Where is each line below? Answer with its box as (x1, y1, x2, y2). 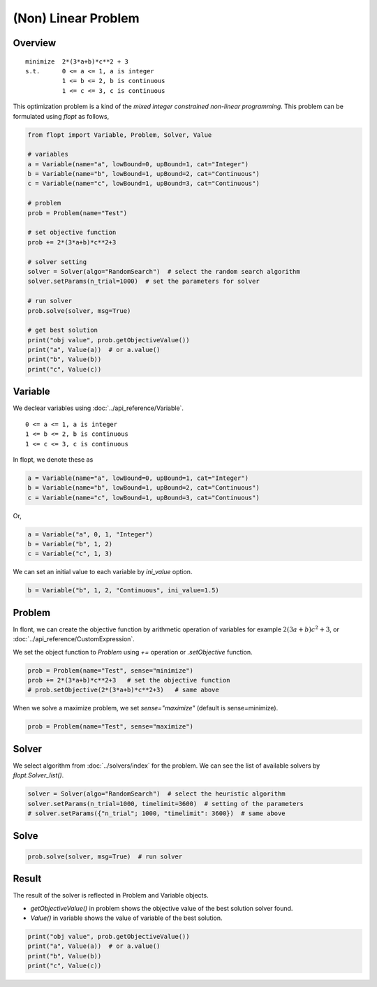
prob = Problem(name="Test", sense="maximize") (27, 723, 193, 731)
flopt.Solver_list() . (13, 771, 64, 780)
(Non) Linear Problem (13, 10, 140, 26)
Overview (13, 37, 57, 49)
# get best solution (27, 326, 98, 335)
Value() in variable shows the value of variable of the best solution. (30, 914, 223, 922)
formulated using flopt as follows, (13, 112, 110, 120)
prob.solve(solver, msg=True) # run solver (27, 852, 183, 861)
